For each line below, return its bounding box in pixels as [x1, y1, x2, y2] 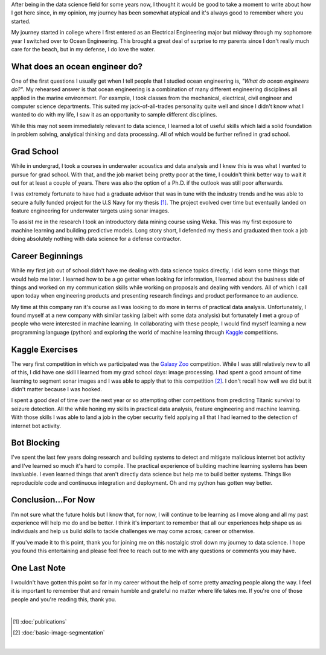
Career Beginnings [11, 251, 83, 261]
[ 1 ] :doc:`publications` [13, 618, 67, 625]
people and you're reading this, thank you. [11, 595, 117, 603]
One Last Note [11, 563, 66, 573]
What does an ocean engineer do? [11, 61, 143, 72]
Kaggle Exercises [11, 344, 78, 354]
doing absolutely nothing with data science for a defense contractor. [11, 235, 181, 243]
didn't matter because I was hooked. [11, 385, 103, 392]
